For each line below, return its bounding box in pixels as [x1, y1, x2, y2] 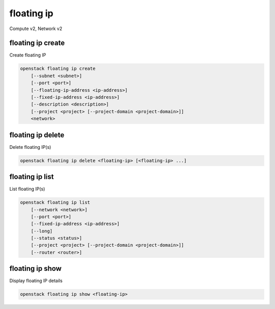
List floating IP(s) [9, 186, 45, 192]
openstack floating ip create [20, 66, 96, 71]
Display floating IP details [9, 278, 63, 284]
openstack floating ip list [20, 199, 90, 205]
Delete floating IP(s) [9, 144, 51, 150]
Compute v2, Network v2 [9, 25, 63, 32]
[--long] [31, 228, 53, 234]
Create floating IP [9, 52, 46, 58]
